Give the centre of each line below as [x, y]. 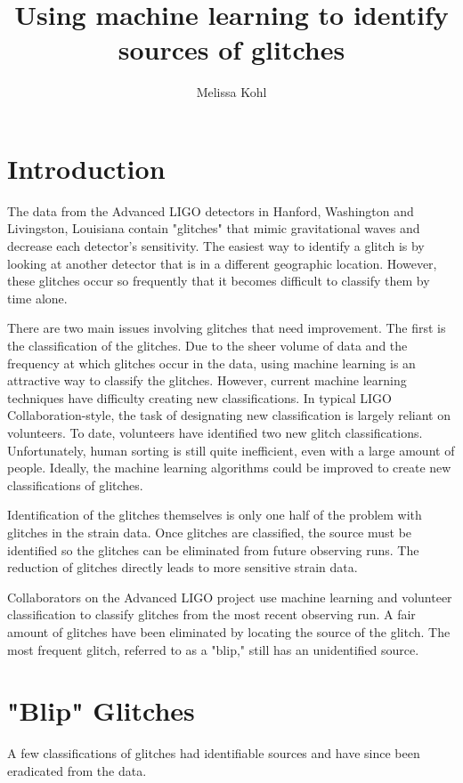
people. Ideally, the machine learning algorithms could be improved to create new [229, 468]
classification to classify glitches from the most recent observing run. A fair [211, 614]
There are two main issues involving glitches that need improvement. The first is [227, 328]
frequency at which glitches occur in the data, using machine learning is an [211, 363]
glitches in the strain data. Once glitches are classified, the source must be [210, 532]
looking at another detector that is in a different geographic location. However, [222, 263]
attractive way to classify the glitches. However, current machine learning [207, 380]
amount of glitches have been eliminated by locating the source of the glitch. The [229, 631]
